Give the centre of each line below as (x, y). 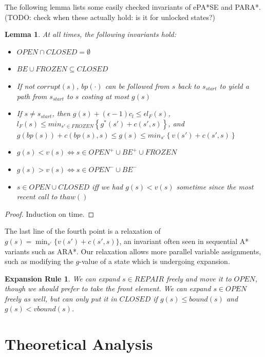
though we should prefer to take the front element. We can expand (108, 288)
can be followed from (137, 86)
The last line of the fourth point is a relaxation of (83, 231)
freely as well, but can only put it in (61, 298)
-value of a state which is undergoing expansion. (155, 261)
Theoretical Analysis (79, 344)
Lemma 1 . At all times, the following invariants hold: (91, 34)
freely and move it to (199, 278)
